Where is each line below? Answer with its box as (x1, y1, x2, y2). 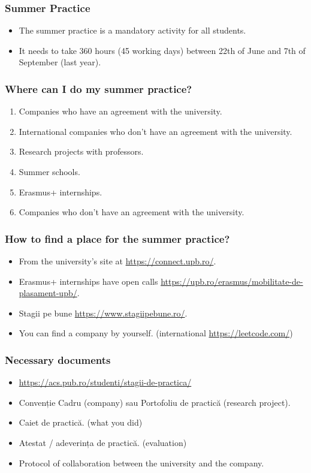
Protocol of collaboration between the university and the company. (19, 456, 264, 469)
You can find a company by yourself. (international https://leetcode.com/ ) (19, 327, 293, 339)
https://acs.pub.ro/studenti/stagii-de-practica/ (19, 376, 192, 388)
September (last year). (19, 56, 101, 68)
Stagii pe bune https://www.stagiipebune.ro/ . (19, 306, 188, 319)
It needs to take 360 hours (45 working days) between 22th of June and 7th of (19, 44, 306, 56)
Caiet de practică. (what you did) (19, 416, 143, 429)
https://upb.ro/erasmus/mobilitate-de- (161, 275, 303, 287)
